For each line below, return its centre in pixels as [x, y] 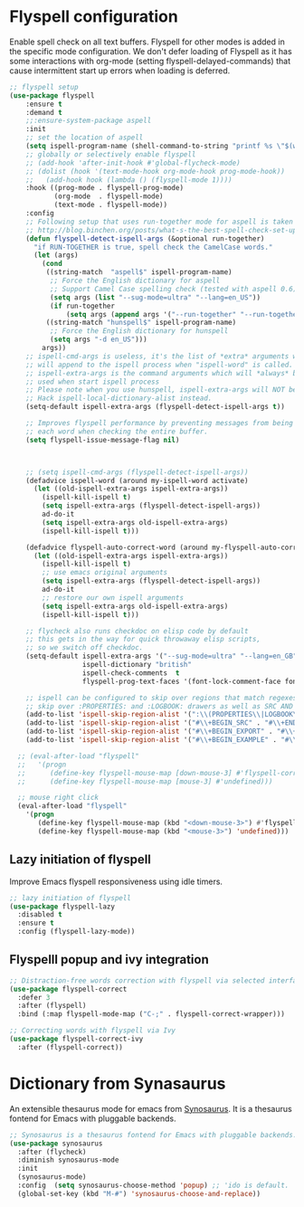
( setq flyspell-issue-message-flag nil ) [103, 440]
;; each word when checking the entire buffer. [117, 432]
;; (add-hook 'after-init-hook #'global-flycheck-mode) [133, 163]
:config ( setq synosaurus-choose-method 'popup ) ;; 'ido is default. [153, 1185]
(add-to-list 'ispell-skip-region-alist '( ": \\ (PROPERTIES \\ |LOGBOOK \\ [163, 715]
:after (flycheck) [52, 1152]
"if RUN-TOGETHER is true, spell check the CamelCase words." [153, 247]
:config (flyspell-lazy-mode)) [76, 932]
